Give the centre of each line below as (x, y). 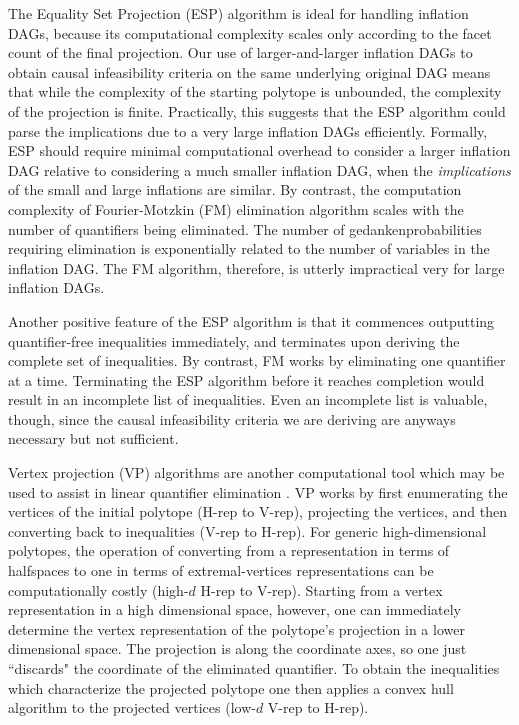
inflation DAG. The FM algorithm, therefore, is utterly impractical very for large (256, 267)
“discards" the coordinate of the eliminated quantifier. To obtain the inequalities (254, 668)
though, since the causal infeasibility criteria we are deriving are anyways (232, 418)
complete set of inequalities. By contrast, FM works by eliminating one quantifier (257, 360)
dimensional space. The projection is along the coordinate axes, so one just (237, 648)
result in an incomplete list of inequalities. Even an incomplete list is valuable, (248, 399)
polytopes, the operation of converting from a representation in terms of (229, 550)
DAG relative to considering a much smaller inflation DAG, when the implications (259, 169)
